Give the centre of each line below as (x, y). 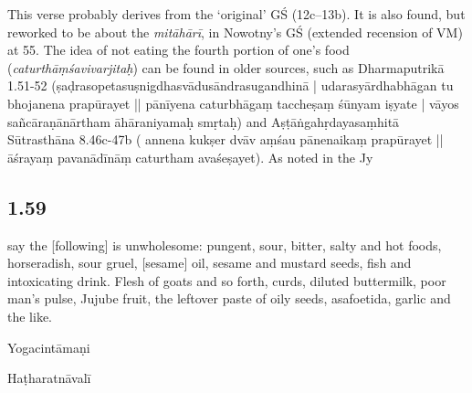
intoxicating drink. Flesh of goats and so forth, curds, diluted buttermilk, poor (227, 280)
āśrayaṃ (31, 157)
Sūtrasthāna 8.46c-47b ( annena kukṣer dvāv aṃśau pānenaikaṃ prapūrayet (220, 139)
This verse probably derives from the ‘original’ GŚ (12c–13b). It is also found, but (236, 14)
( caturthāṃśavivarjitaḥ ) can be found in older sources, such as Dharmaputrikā (226, 67)
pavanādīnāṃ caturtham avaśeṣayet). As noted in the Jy (215, 157)
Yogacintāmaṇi (49, 347)
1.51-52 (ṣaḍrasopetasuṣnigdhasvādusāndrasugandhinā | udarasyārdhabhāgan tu (231, 85)
